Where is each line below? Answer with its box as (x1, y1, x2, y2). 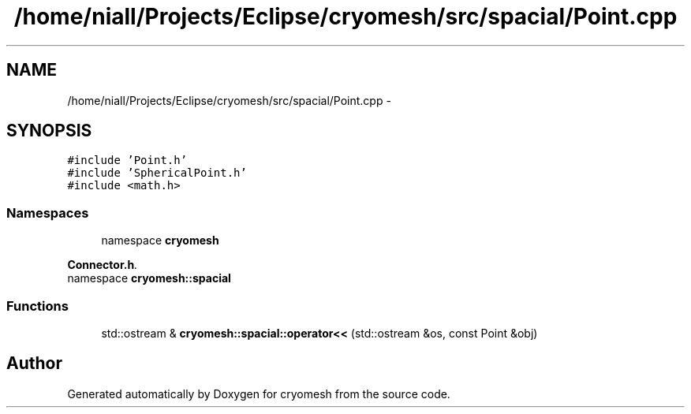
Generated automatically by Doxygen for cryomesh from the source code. (67, 386, 450, 401)
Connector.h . (67, 258, 138, 272)
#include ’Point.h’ (67, 154, 188, 167)
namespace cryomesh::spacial (67, 271, 231, 285)
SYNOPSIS (6, 121, 92, 141)
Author (6, 353, 62, 374)
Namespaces (6, 204, 89, 221)
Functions (6, 297, 69, 314)
